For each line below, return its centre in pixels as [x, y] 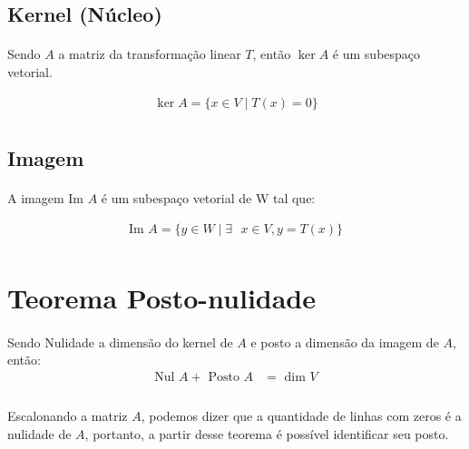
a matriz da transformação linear [150, 54]
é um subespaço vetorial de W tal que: [208, 198]
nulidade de [39, 434]
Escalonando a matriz [68, 416]
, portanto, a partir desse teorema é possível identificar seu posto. [267, 434]
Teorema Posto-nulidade [162, 297]
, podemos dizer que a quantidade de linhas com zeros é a [301, 416]
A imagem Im [45, 198]
